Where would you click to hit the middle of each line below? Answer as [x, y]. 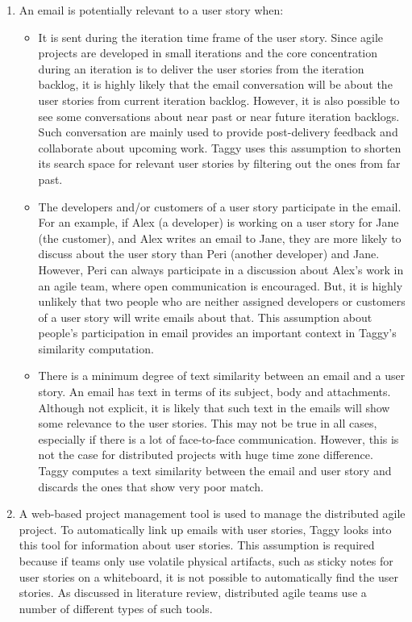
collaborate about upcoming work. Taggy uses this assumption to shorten [220, 147]
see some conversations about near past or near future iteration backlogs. [219, 116]
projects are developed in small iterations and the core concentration [208, 53]
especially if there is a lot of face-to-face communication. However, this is [218, 438]
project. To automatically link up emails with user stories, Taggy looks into [205, 529]
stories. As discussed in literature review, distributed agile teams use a [193, 593]
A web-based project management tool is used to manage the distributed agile [212, 513]
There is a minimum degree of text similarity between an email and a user [222, 376]
